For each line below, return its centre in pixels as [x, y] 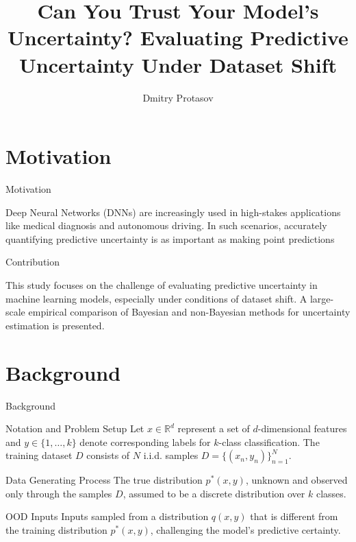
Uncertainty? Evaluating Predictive [178, 37]
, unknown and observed [296, 480]
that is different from [294, 516]
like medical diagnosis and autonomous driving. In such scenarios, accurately [166, 225]
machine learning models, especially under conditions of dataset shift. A [156, 298]
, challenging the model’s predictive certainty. [245, 530]
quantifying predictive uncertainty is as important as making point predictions [170, 238]
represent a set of [214, 428]
